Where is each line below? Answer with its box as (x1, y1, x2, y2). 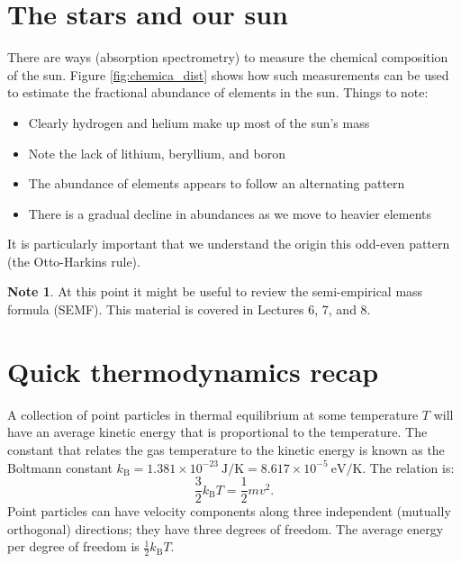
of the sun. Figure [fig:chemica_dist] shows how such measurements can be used (7, 65, 449, 84)
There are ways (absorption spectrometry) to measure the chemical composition (7, 48, 448, 67)
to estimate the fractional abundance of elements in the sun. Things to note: (7, 83, 429, 102)
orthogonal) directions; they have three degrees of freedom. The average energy (7, 519, 444, 538)
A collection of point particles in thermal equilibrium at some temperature (7, 404, 419, 423)
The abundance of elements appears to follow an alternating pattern (28, 174, 405, 193)
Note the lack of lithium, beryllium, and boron (28, 143, 285, 162)
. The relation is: (362, 458, 455, 477)
